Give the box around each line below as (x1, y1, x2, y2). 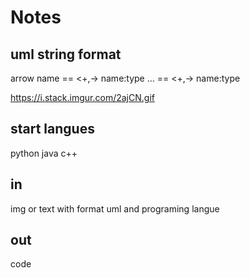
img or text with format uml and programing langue (10, 202, 220, 215)
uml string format (10, 46, 122, 63)
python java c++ (10, 147, 78, 159)
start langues (10, 121, 95, 138)
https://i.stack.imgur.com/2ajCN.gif (10, 92, 155, 103)
